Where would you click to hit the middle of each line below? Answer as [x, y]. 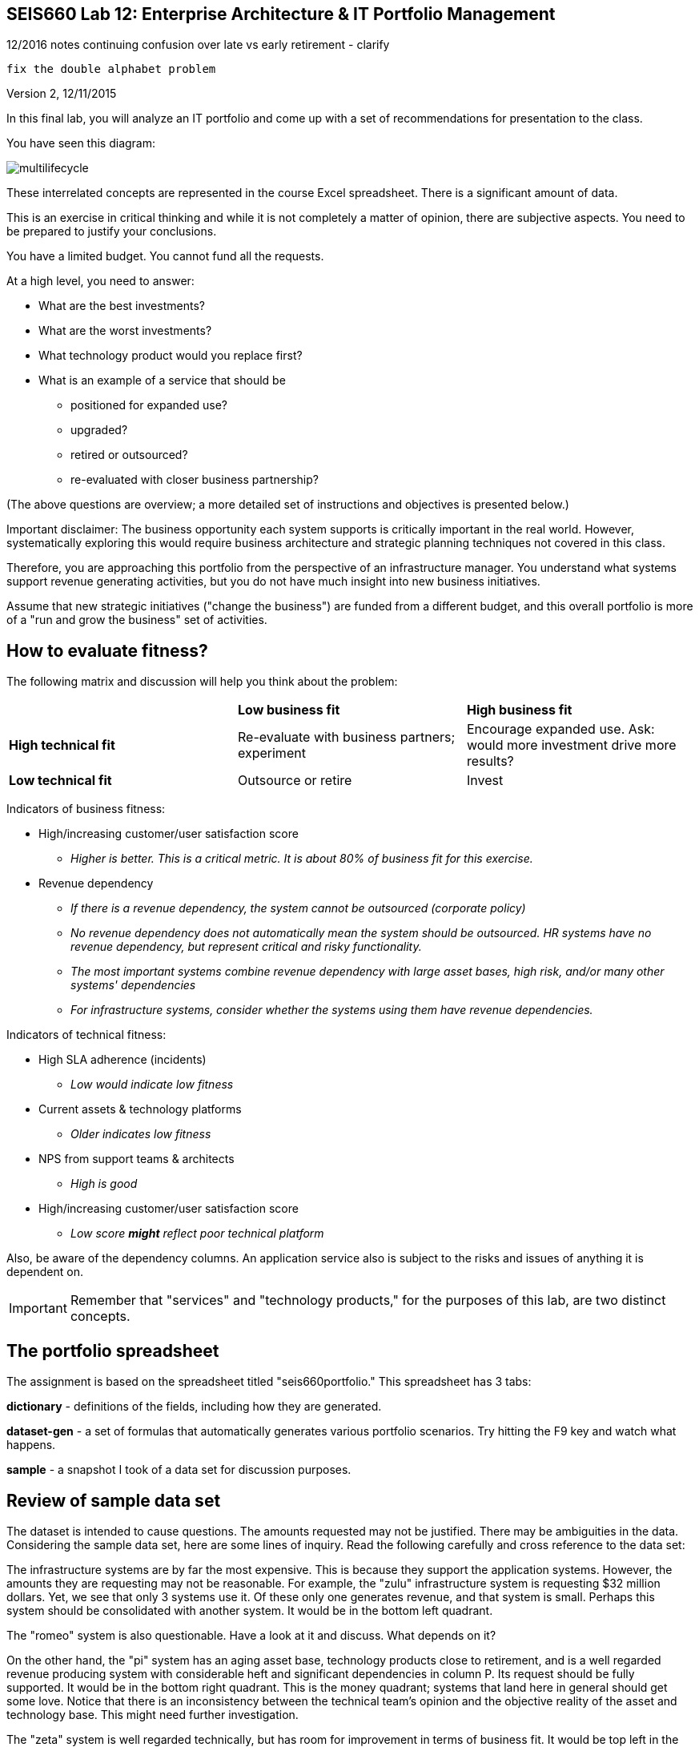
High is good [104, 1184]
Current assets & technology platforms [140, 1109]
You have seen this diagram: [81, 143]
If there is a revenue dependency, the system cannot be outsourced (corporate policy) [298, 908]
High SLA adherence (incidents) [123, 1060]
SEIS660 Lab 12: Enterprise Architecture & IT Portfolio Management [281, 14]
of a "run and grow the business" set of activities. [137, 620]
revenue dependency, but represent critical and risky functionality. [246, 947]
